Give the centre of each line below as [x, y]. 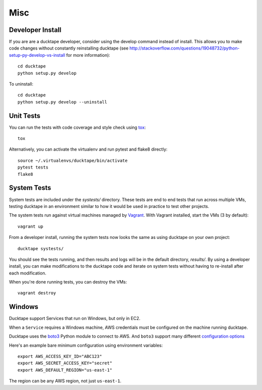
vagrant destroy [37, 293]
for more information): [88, 55]
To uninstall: [21, 84]
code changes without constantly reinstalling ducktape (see [69, 48]
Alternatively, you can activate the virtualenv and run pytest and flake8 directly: [88, 149]
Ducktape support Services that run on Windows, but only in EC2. [75, 319]
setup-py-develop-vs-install [37, 55]
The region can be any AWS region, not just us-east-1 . [65, 381]
